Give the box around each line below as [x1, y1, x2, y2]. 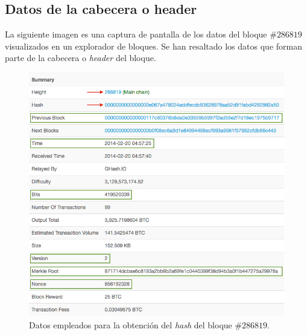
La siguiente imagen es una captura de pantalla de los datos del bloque [5, 28, 267, 41]
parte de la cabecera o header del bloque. [5, 51, 156, 64]
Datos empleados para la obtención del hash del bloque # [29, 318, 242, 331]
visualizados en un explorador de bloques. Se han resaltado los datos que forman [5, 39, 302, 52]
